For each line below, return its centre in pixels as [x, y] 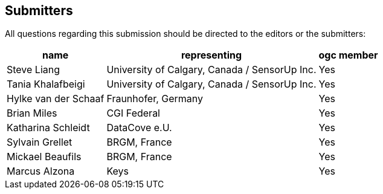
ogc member [348, 55]
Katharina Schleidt [48, 128]
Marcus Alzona [41, 171]
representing [211, 55]
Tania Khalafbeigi [46, 84]
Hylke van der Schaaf [56, 99]
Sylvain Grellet [40, 142]
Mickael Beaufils [44, 157]
